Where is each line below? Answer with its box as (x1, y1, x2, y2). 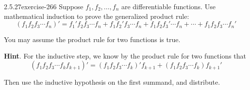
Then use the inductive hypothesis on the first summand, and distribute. (4, 77, 220, 87)
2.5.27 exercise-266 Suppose (4, 1, 83, 11)
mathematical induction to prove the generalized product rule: (4, 11, 189, 21)
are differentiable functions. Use (121, 1, 216, 11)
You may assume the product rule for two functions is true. (4, 34, 181, 45)
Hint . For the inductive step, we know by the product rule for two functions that (4, 50, 247, 60)
